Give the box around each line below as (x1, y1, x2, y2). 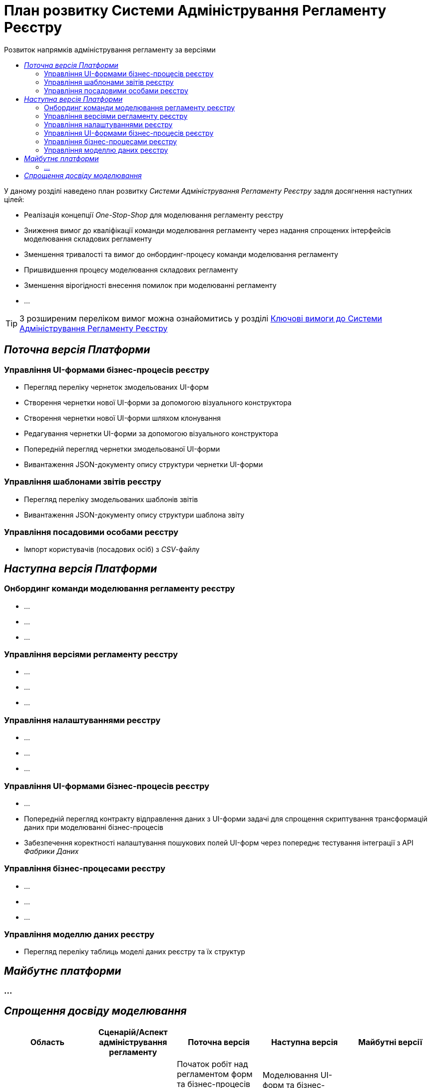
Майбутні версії (358, 1037, 423, 1048)
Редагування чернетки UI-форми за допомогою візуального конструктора (24, 429, 278, 438)
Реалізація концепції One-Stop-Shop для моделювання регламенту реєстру (24, 210, 284, 219)
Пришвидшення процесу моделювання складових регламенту (24, 265, 238, 274)
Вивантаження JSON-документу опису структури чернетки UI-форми (24, 460, 263, 469)
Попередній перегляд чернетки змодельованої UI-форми (24, 444, 220, 453)
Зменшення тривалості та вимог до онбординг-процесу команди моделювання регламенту (24, 250, 339, 259)
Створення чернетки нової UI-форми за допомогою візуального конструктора (24, 398, 292, 407)
